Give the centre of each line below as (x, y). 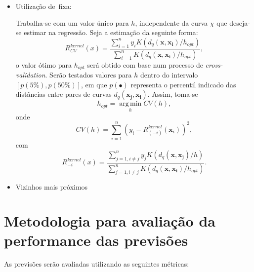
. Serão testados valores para (88, 75)
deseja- (240, 22)
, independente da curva (171, 22)
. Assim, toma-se (173, 94)
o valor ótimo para (44, 64)
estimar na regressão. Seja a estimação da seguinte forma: (111, 32)
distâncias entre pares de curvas (63, 94)
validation (30, 75)
